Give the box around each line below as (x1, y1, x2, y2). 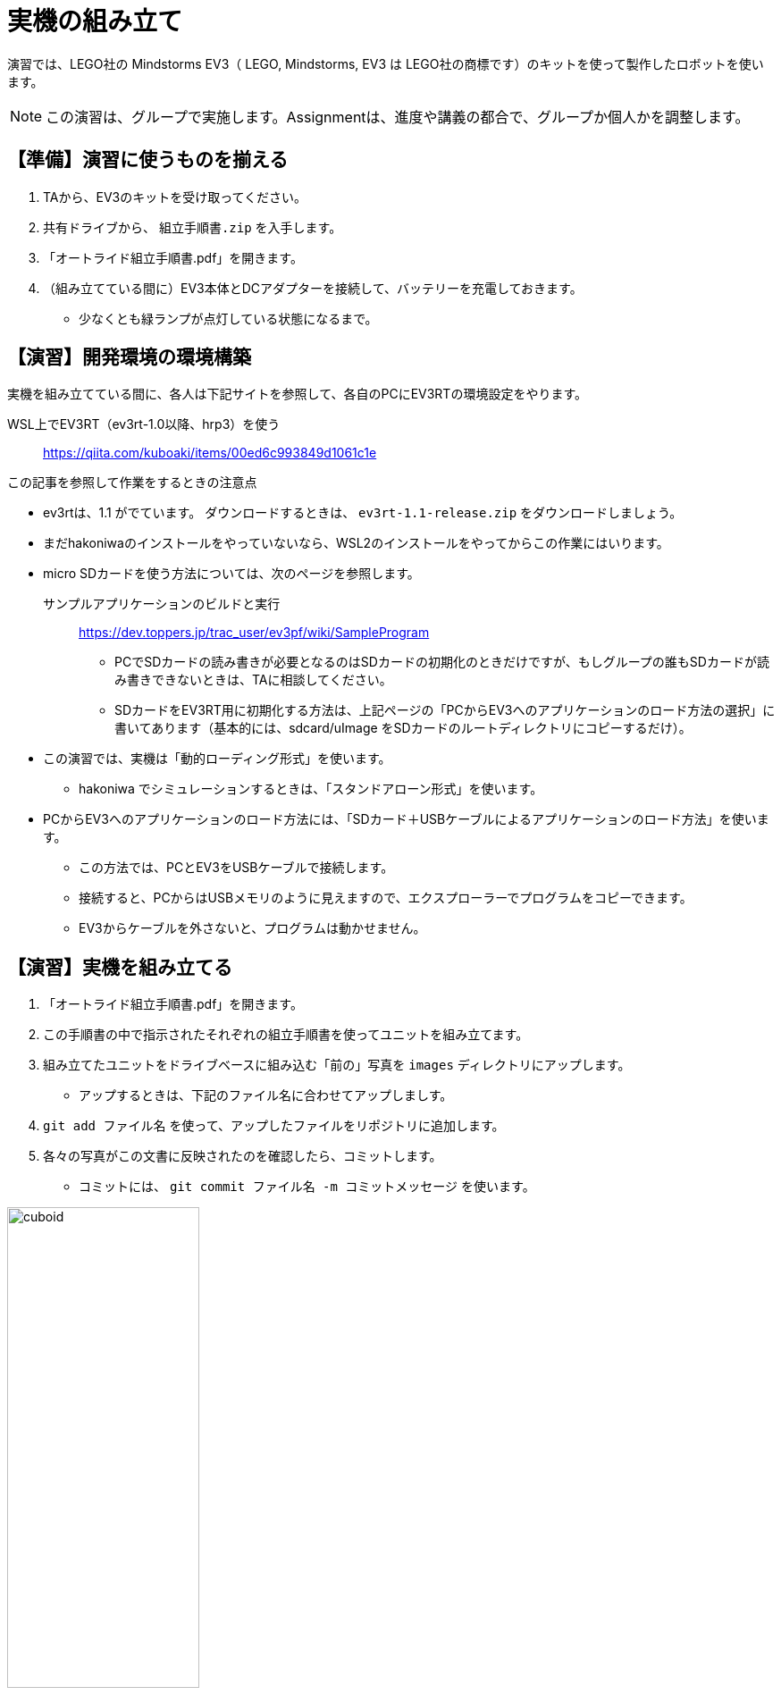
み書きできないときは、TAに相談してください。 (114, 672, 392, 688)
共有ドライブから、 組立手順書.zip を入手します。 (43, 219, 342, 235)
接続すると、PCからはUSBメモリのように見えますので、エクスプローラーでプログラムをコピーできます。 (79, 890, 693, 906)
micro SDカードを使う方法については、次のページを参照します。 (43, 566, 420, 582)
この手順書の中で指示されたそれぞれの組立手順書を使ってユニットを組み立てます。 (43, 1027, 529, 1043)
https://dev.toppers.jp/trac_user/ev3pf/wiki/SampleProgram (79, 625, 430, 641)
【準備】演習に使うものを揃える (7, 148, 289, 172)
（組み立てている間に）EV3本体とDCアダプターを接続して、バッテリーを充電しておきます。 (43, 280, 583, 296)
